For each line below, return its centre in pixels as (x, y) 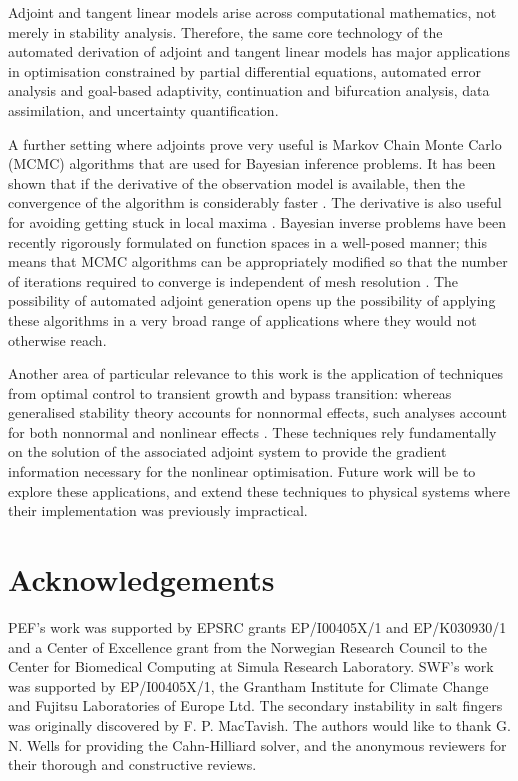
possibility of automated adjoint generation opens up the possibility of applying (252, 300)
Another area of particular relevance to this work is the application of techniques (256, 373)
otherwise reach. (57, 339)
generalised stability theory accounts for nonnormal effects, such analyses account (257, 412)
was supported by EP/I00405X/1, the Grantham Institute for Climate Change (248, 685)
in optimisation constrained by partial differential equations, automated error (245, 70)
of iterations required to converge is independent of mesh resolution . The (233, 280)
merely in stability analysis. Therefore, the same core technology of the (225, 31)
